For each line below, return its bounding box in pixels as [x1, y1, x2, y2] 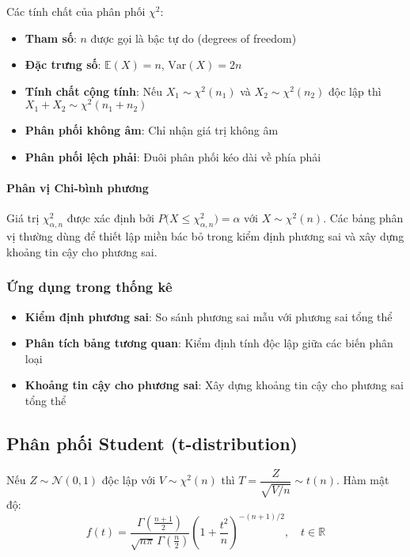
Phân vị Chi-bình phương [6, 180, 149, 196]
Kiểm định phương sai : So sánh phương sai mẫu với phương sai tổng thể [25, 308, 393, 324]
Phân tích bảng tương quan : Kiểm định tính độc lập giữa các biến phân [25, 335, 393, 351]
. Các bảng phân [323, 210, 404, 226]
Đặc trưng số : [25, 56, 101, 73]
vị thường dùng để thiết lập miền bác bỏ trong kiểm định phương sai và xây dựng [6, 228, 404, 244]
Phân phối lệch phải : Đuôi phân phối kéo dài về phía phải [25, 149, 321, 165]
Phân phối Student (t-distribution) [6, 431, 298, 455]
